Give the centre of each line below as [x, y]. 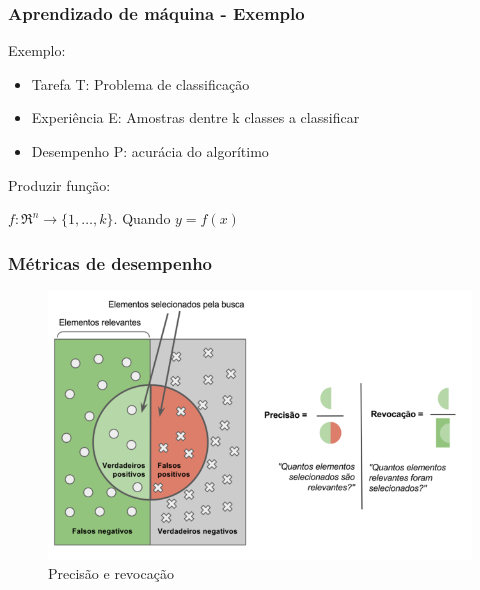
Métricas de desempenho [110, 262]
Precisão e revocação [111, 573]
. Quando [142, 218]
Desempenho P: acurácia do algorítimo [150, 151]
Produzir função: [59, 184]
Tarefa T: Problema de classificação [140, 83]
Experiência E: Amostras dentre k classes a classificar [195, 117]
